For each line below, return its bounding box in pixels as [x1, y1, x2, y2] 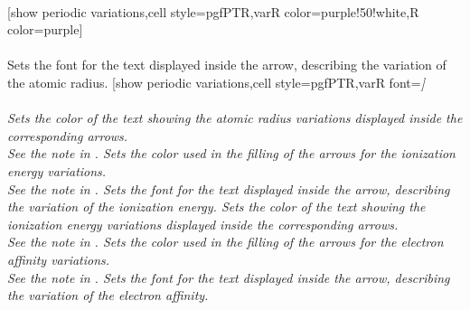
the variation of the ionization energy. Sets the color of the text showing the [7, 197, 426, 216]
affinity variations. [7, 249, 110, 268]
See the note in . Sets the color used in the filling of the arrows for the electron [7, 232, 444, 251]
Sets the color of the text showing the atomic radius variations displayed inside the [7, 108, 463, 127]
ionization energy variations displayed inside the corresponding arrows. [7, 214, 399, 233]
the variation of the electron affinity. [7, 286, 209, 305]
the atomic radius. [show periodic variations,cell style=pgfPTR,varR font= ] [7, 72, 425, 91]
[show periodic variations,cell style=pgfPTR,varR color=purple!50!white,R [7, 2, 419, 21]
